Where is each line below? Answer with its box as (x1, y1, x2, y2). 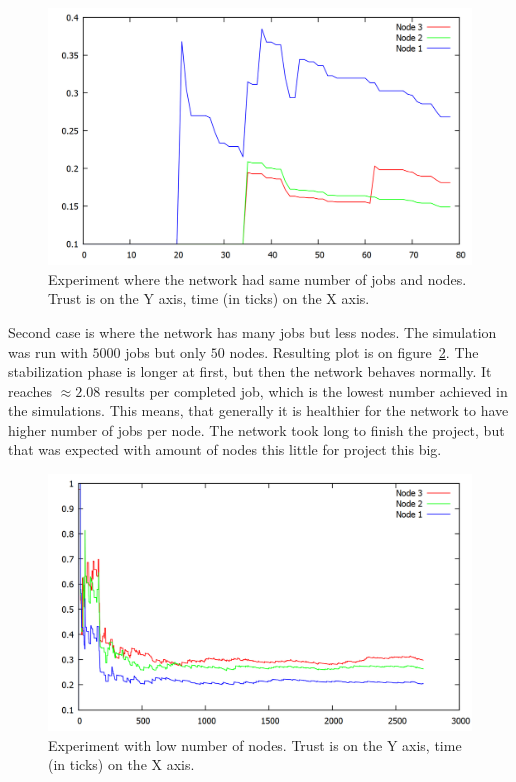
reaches (8, 380, 53, 401)
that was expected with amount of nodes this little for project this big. (8, 439, 442, 460)
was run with (8, 341, 88, 362)
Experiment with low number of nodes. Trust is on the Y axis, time (48, 734, 462, 755)
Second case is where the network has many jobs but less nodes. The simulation (8, 321, 497, 342)
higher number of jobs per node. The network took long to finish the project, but (8, 419, 505, 440)
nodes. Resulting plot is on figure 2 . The (229, 341, 479, 362)
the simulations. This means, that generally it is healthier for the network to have (8, 400, 509, 421)
